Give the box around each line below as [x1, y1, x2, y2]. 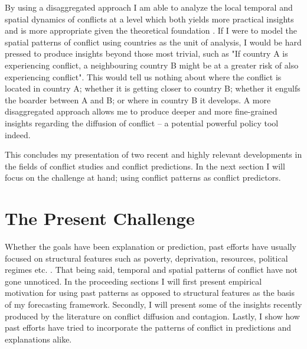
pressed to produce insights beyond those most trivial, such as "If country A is [5, 47, 288, 60]
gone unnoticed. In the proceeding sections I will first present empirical [5, 275, 262, 287]
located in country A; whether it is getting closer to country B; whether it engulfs [5, 82, 301, 94]
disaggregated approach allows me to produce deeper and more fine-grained [5, 105, 277, 118]
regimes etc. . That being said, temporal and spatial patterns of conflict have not [5, 263, 298, 276]
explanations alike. [5, 332, 72, 345]
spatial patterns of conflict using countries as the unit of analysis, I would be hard [5, 35, 302, 48]
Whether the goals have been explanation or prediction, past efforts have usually [5, 240, 296, 253]
